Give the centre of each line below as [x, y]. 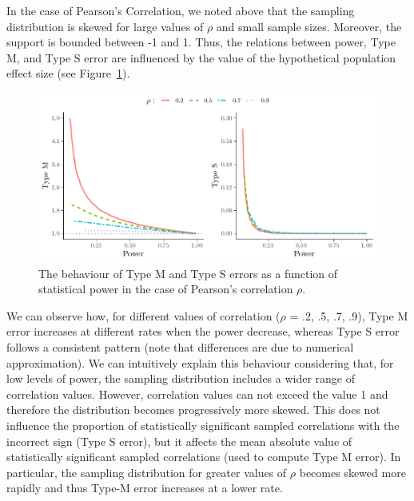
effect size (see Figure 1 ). [68, 73]
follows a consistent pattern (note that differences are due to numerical [180, 346]
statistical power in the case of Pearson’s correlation [166, 289]
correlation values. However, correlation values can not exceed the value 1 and [197, 394]
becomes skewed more [352, 472]
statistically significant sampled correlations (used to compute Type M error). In [204, 457]
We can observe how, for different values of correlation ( [143, 315]
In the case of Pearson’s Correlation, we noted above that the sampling [181, 10]
